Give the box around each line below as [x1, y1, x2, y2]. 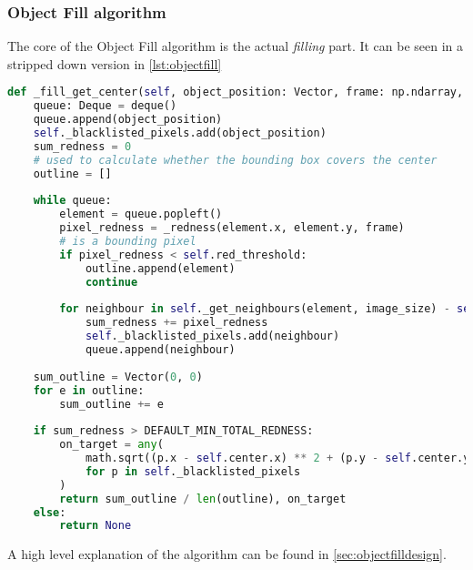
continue [85, 275, 138, 289]
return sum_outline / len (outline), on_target [59, 492, 347, 505]
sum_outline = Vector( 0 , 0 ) [33, 370, 203, 383]
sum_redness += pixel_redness [85, 316, 268, 330]
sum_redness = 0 [33, 139, 132, 153]
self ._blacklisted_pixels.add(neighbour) [85, 330, 340, 343]
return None [59, 519, 132, 533]
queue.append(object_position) [33, 113, 223, 127]
